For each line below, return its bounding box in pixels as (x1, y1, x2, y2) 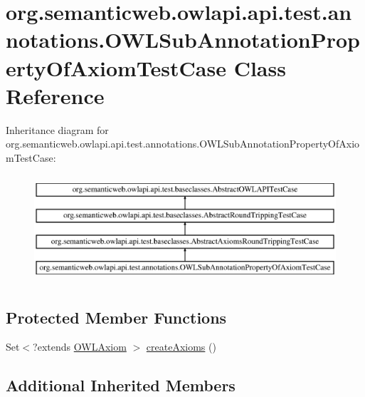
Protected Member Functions (6, 306, 227, 328)
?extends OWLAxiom (33, 339, 127, 354)
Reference (6, 81, 105, 110)
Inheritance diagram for (6, 122, 109, 137)
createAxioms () (146, 339, 216, 354)
